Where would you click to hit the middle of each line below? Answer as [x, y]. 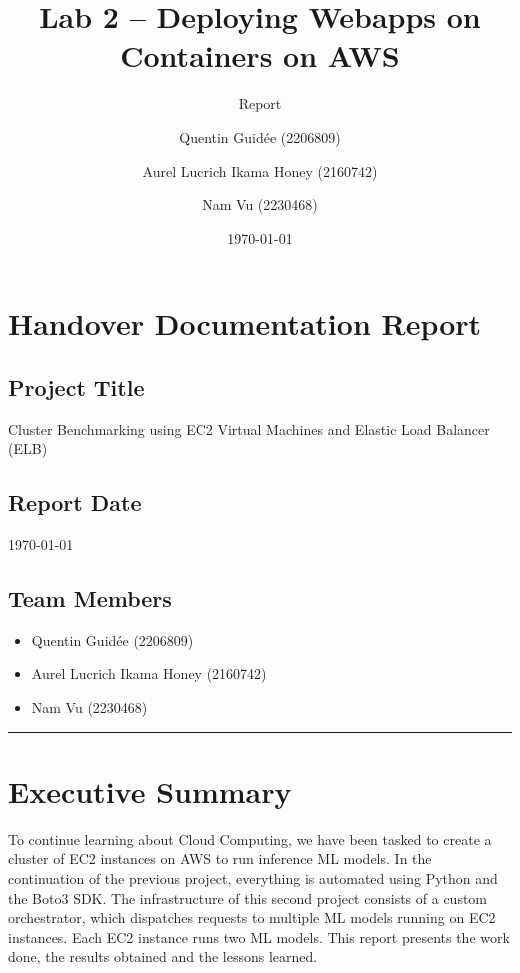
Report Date [75, 502]
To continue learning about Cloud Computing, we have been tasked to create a [250, 838]
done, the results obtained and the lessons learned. [163, 956]
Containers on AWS [260, 55]
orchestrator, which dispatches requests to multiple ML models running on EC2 [252, 917]
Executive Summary [150, 790]
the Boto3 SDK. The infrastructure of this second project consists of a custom [248, 897]
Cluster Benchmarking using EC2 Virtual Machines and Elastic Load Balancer [249, 428]
